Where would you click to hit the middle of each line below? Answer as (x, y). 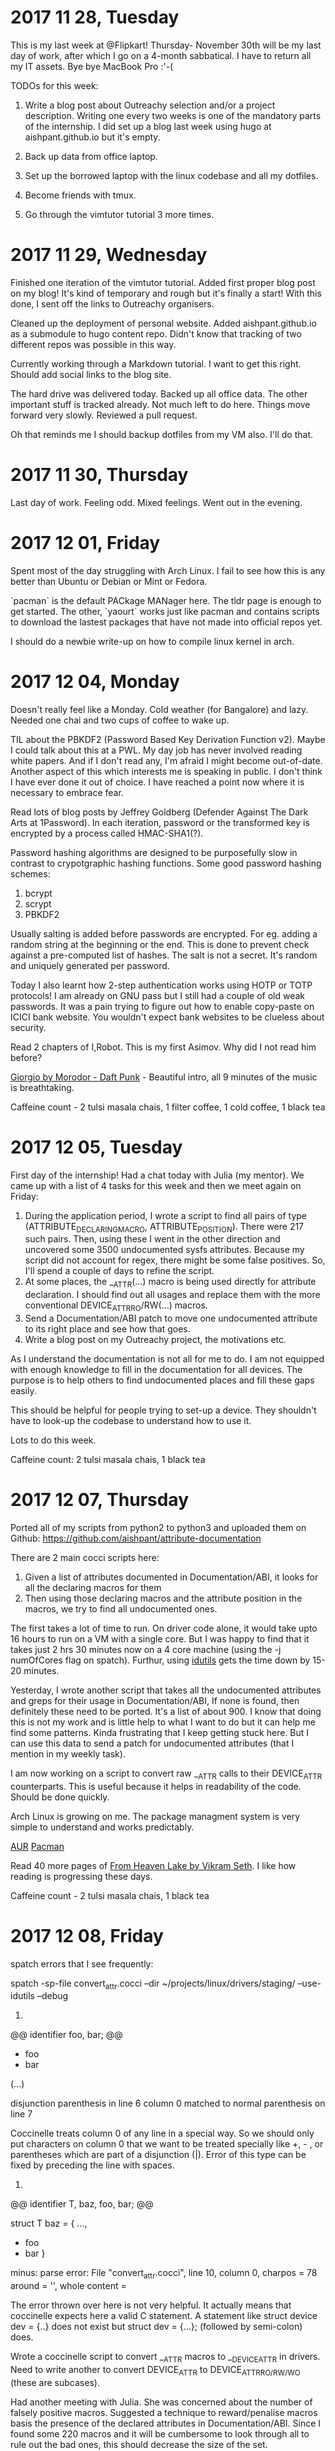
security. (28, 1027)
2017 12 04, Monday (95, 681)
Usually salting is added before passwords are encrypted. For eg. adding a (164, 933)
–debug (52, 1996)
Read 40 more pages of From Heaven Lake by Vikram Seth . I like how (153, 1865)
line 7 (21, 2114)
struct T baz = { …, (49, 2223)
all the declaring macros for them (93, 1587)
